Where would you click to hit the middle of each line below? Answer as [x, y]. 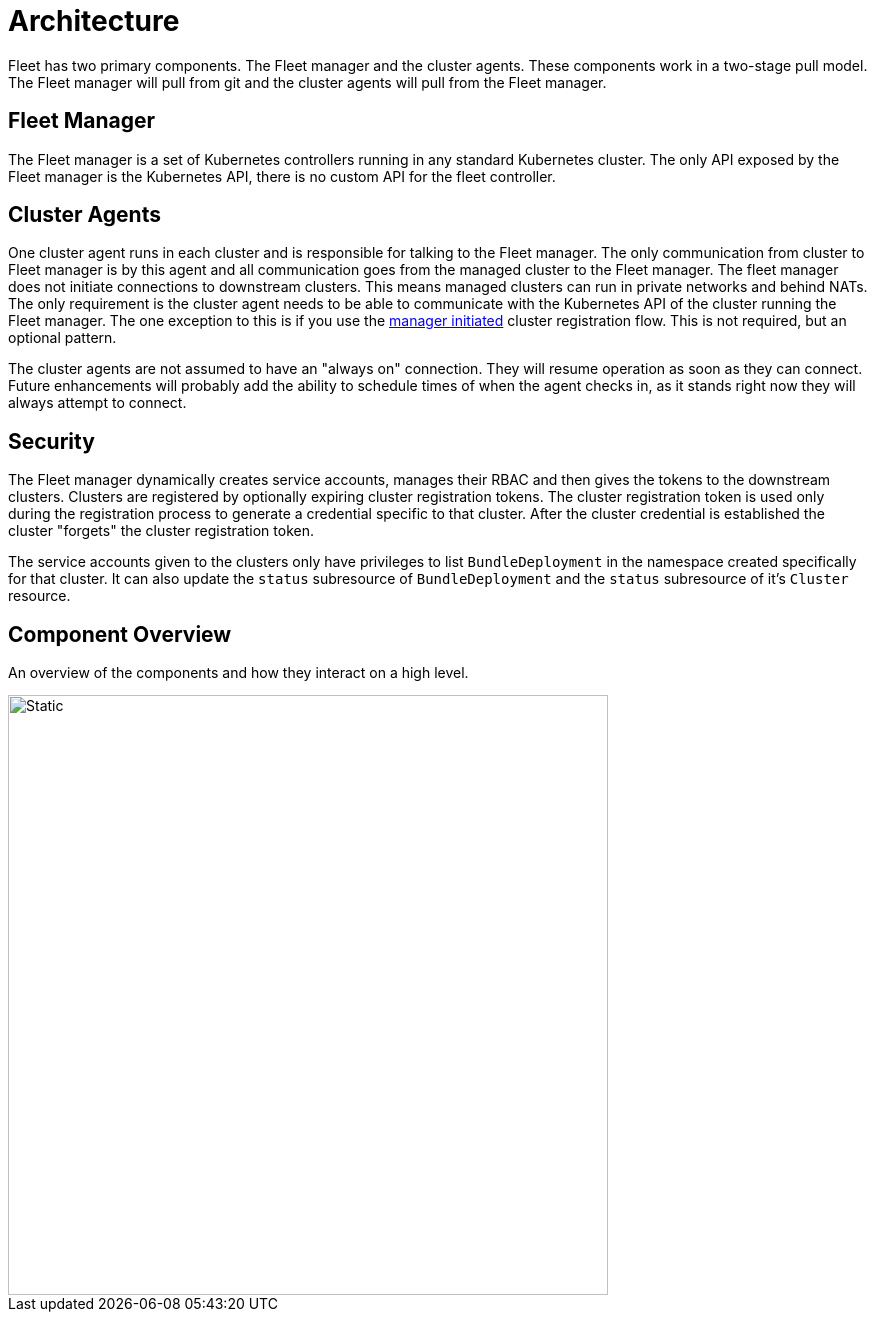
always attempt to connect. [97, 403]
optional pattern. [62, 338]
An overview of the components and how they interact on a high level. [238, 673]
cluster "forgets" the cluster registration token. [161, 531]
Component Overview [120, 634]
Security [51, 441]
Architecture [94, 21]
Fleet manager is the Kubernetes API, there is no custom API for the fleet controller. [282, 176]
